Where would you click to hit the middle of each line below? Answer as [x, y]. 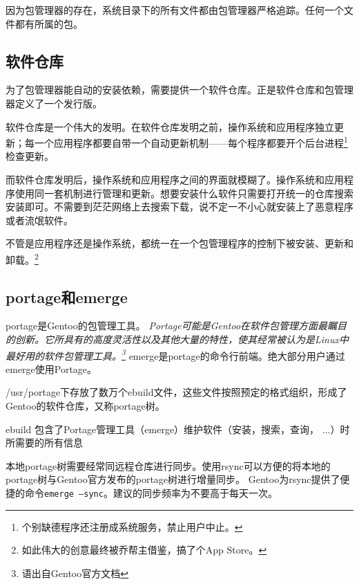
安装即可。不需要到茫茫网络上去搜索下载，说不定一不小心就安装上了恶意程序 [179, 207]
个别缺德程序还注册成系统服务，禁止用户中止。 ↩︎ [132, 526]
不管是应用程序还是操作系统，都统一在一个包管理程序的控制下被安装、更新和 [179, 243]
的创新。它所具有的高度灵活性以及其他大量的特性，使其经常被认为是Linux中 [177, 339]
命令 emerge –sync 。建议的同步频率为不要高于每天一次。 [151, 493]
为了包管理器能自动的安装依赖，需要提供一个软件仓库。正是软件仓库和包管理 [179, 90]
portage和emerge [67, 296]
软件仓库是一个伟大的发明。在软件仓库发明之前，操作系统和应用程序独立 [170, 126]
